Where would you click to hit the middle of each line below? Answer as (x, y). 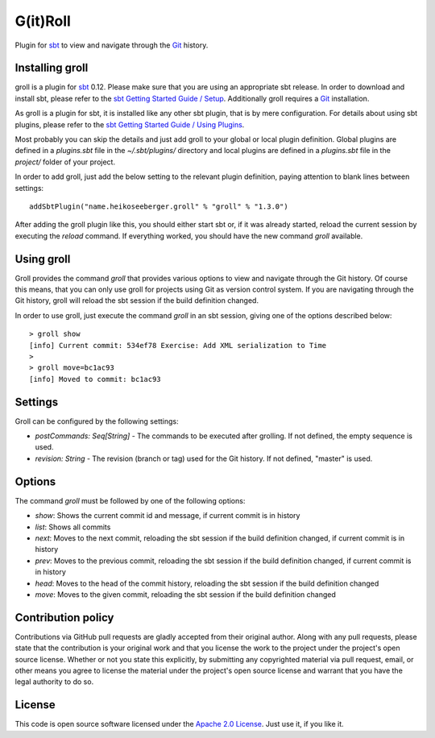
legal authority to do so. (54, 682)
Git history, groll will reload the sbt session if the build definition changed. (137, 301)
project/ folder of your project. (65, 162)
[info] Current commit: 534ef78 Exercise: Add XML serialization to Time (178, 345)
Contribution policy (64, 618)
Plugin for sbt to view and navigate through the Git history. (112, 45)
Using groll (43, 259)
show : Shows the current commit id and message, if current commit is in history (168, 516)
